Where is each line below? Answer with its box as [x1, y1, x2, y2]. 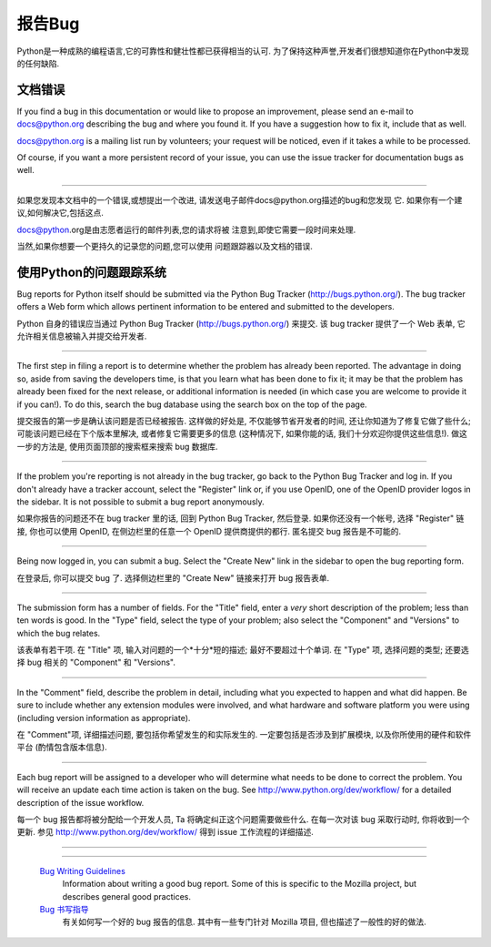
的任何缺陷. [16, 57, 60, 68]
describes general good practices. [62, 891, 191, 901]
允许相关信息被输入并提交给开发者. [16, 331, 147, 341]
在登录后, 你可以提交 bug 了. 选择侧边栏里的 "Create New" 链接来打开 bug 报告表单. [16, 572, 330, 583]
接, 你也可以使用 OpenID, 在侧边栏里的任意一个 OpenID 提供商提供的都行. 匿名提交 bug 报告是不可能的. [16, 525, 402, 536]
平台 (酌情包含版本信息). [16, 742, 108, 753]
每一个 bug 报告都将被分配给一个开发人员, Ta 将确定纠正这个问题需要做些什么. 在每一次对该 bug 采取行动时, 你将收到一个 [16, 813, 470, 824]
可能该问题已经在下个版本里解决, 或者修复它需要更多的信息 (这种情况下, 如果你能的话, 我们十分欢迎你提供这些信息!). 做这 [16, 428, 468, 439]
